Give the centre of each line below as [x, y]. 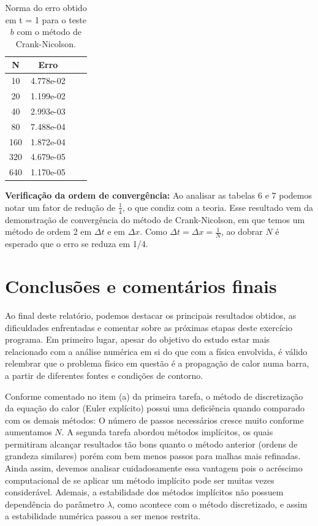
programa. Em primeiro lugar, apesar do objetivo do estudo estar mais [138, 339]
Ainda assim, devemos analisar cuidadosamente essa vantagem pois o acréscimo [154, 468]
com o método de [49, 32]
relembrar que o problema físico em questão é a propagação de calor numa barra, [157, 363]
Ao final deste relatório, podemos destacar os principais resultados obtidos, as [151, 315]
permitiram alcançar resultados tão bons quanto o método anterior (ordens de [151, 444]
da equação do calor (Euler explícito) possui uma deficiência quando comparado [155, 408]
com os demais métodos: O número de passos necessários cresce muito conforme [154, 420]
